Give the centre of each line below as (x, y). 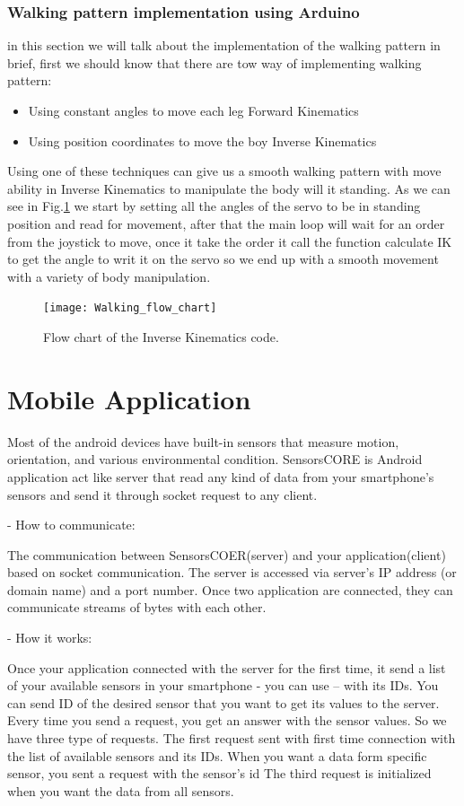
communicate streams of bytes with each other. (137, 607)
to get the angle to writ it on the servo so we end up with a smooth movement (223, 259)
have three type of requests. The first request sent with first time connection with (232, 738)
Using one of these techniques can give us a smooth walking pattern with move (224, 171)
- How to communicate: (71, 525)
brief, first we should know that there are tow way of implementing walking (214, 62)
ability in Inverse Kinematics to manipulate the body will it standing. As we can (229, 188)
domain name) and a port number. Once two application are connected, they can (230, 589)
